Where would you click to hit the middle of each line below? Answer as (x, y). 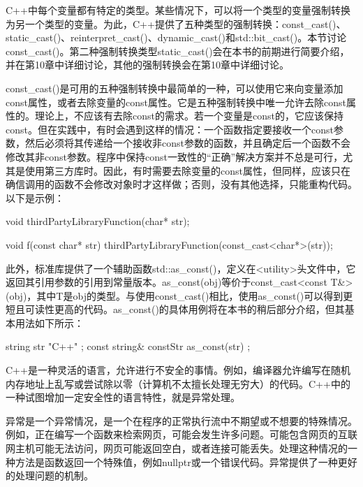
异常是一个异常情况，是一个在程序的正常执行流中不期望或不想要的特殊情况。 (181, 420)
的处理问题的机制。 (50, 475)
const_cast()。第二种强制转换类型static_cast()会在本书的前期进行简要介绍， (178, 51)
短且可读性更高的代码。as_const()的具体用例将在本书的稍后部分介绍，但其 (175, 309)
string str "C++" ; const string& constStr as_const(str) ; (128, 346)
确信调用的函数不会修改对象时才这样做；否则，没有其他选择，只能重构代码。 (181, 184)
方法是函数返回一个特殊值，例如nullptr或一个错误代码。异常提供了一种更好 (186, 461)
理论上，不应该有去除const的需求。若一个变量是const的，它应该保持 (189, 116)
